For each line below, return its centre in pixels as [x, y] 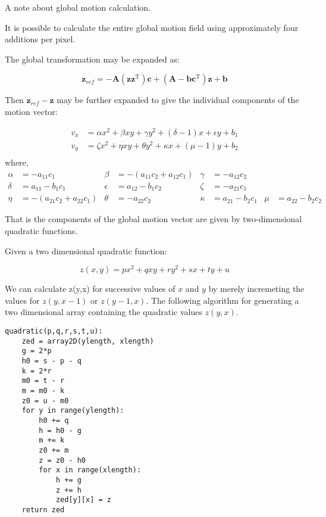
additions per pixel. [40, 39]
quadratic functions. [41, 231]
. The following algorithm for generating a [222, 300]
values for [22, 300]
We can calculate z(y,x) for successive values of [90, 289]
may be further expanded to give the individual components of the [178, 100]
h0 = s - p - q [51, 361]
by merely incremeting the [256, 289]
